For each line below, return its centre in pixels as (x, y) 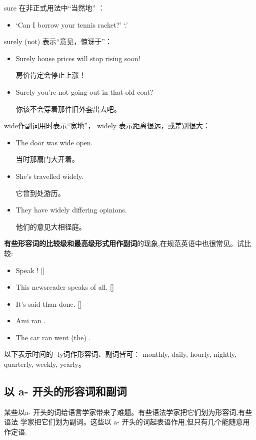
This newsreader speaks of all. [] (65, 287)
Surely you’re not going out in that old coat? (84, 91)
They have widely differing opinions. (71, 210)
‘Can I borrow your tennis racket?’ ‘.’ (72, 24)
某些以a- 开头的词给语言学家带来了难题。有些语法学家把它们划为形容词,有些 (128, 412)
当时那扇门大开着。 (47, 159)
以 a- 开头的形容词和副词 (65, 391)
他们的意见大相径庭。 (51, 226)
